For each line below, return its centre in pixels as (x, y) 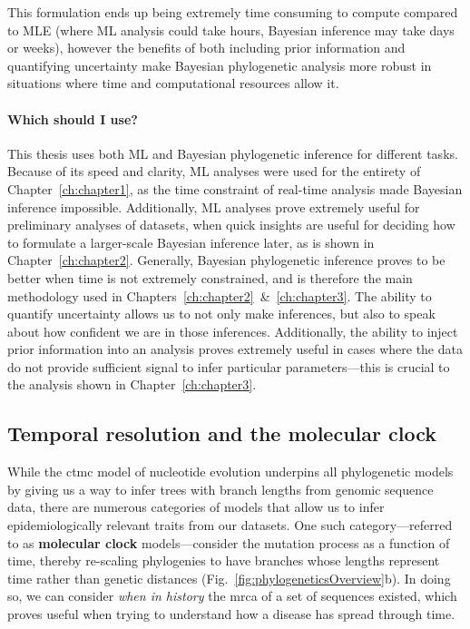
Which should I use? (73, 118)
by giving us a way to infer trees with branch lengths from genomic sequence (220, 489)
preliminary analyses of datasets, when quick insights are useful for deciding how (231, 225)
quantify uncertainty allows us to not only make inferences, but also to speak (221, 314)
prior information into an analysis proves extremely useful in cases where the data (235, 349)
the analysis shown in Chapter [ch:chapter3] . (132, 384)
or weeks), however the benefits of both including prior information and (206, 48)
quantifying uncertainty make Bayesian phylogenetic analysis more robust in (220, 65)
